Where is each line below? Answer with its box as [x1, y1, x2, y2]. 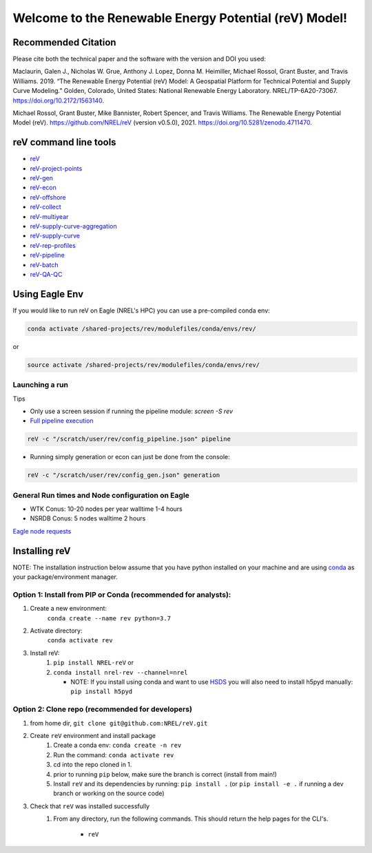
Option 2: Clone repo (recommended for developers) [12, 704, 193, 714]
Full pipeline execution [30, 417, 94, 425]
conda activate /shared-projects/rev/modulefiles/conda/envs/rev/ [27, 324, 256, 333]
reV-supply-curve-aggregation [30, 222, 117, 231]
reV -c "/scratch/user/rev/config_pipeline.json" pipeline [27, 435, 231, 443]
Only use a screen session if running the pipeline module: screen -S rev [30, 407, 234, 415]
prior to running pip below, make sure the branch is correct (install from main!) [53, 770, 277, 778]
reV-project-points [30, 164, 83, 172]
